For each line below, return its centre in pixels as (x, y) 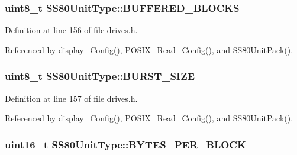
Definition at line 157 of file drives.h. (71, 98)
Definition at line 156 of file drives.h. (71, 30)
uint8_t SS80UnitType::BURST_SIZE (100, 76)
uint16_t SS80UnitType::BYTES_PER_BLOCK (125, 144)
